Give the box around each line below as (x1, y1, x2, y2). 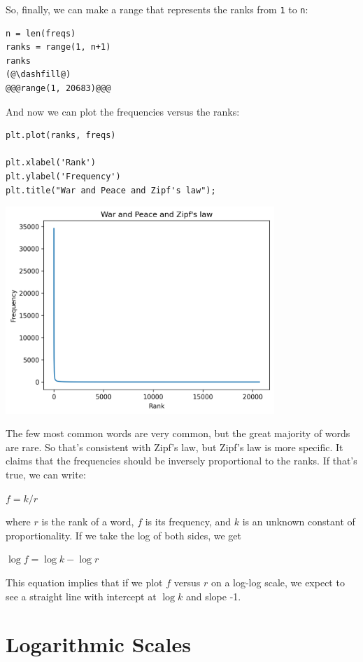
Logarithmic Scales (6, 630, 191, 658)
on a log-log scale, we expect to (211, 575, 345, 590)
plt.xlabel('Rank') (6, 158, 96, 168)
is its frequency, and (145, 514, 231, 529)
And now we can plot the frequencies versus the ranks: (6, 104, 240, 118)
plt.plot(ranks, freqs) (6, 130, 116, 141)
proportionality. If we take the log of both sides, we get (6, 527, 242, 542)
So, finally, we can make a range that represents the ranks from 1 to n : (6, 2, 308, 16)
